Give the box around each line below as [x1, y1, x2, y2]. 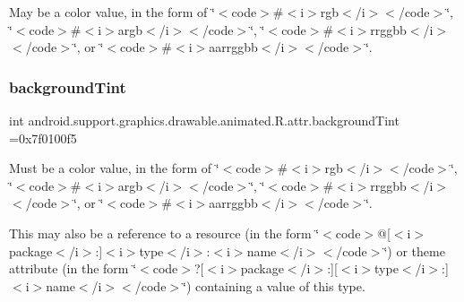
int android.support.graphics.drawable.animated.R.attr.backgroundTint [9, 111, 400, 129]
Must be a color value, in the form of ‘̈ [9, 159, 219, 177]
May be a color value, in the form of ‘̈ [9, 3, 215, 21]
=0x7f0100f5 [9, 128, 77, 147]
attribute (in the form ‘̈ [9, 259, 137, 278]
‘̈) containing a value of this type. [183, 276, 365, 295]
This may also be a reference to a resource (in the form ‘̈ [9, 223, 320, 242]
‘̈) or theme [383, 241, 445, 260]
